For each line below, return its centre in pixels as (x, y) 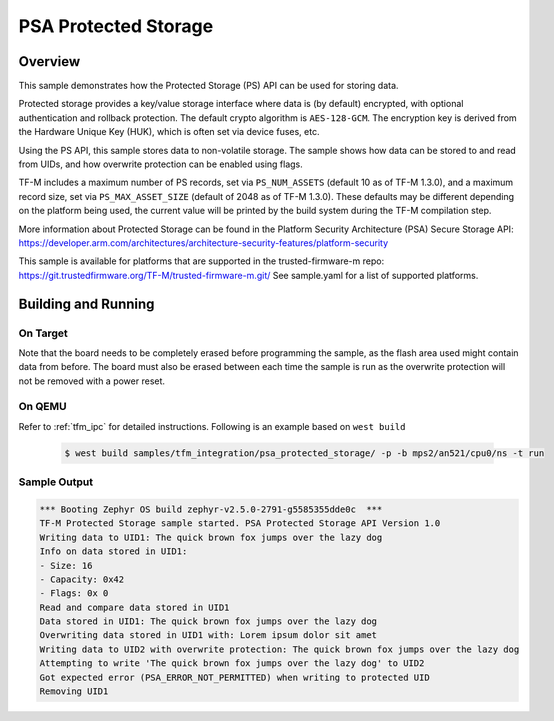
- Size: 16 (66, 565)
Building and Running (86, 303)
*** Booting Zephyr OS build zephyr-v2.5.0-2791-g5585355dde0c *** (211, 509)
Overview (49, 61)
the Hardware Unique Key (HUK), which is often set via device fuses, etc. (169, 132)
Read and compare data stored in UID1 (134, 607)
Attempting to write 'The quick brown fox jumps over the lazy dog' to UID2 (232, 663)
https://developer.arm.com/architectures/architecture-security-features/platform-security (203, 242)
